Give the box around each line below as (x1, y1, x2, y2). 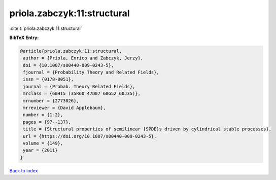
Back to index (9, 167, 38, 173)
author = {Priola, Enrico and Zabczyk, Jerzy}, (23, 55, 144, 61)
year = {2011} (23, 148, 58, 153)
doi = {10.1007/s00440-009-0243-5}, (23, 62, 114, 68)
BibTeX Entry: (9, 34, 39, 41)
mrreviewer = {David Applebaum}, (23, 105, 106, 111)
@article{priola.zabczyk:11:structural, (20, 48, 122, 54)
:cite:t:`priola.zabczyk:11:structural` (9, 25, 82, 31)
